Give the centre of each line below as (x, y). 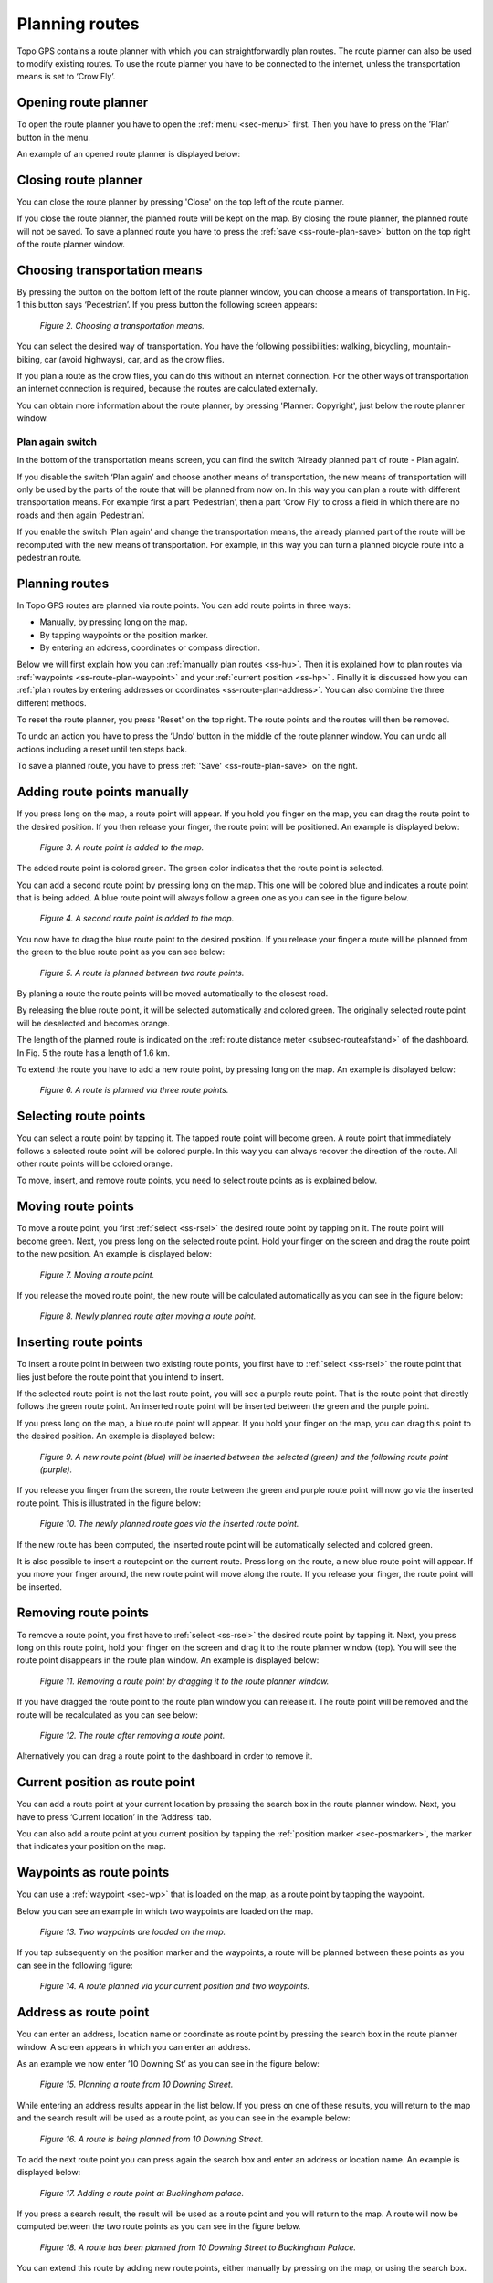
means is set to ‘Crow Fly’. (66, 77)
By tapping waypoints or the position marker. (124, 635)
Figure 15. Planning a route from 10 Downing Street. (136, 2084)
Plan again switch (57, 441)
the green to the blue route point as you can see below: (121, 952)
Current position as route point (106, 1782)
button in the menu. (54, 137)
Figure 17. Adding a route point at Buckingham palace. (142, 2193)
